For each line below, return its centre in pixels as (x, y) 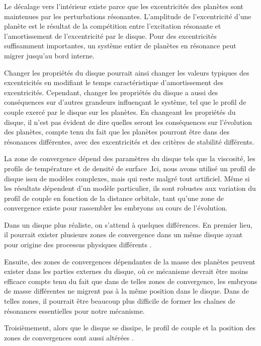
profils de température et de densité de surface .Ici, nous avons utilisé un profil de (130, 168)
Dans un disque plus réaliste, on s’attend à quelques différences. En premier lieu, (128, 224)
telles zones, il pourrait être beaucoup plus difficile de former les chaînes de (120, 301)
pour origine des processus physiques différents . (78, 245)
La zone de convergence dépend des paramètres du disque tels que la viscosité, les (130, 158)
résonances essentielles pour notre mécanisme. (74, 310)
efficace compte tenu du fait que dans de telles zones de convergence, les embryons (131, 281)
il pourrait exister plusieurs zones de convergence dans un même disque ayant (123, 234)
